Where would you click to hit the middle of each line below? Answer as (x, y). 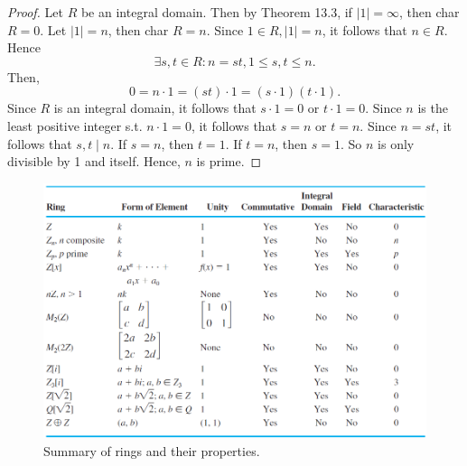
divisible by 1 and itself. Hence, (94, 161)
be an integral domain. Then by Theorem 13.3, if (216, 12)
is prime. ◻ (229, 161)
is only (396, 143)
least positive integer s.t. (75, 125)
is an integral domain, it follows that (155, 108)
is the (433, 108)
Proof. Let (35, 12)
